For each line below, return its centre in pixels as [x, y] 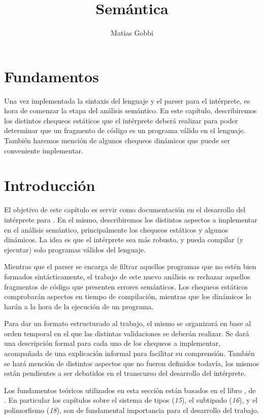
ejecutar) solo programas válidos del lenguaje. [75, 249]
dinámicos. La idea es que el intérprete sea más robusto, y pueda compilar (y [124, 239]
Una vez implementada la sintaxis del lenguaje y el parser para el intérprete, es [127, 100]
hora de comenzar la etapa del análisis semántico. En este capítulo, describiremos [130, 110]
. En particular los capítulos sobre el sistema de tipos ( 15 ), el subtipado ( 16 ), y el [131, 400]
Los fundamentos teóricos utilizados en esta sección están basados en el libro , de [130, 390]
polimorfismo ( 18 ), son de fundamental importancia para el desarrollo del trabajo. [131, 410]
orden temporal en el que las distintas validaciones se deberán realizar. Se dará [127, 333]
